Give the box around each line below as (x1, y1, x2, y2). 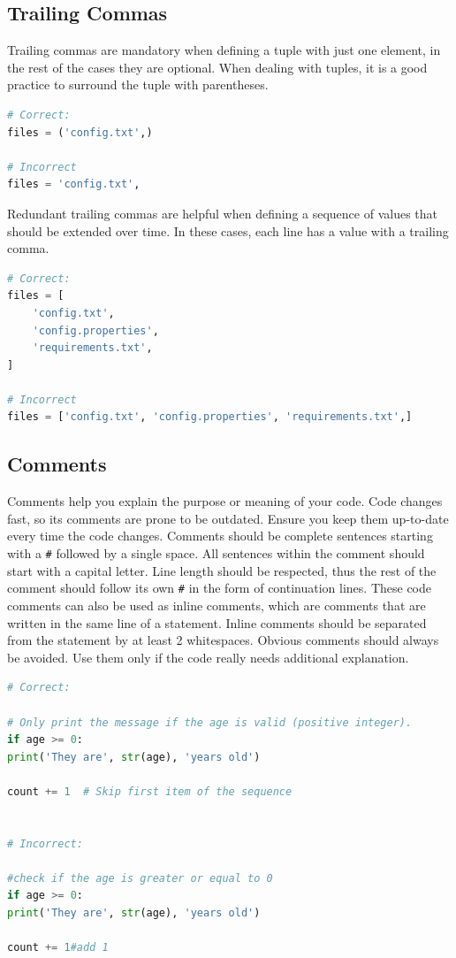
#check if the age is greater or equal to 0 (7, 871, 273, 885)
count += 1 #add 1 (7, 941, 109, 954)
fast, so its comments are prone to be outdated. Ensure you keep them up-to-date (7, 509, 449, 527)
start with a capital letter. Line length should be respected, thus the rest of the (7, 561, 437, 579)
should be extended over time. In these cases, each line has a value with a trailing (7, 221, 449, 240)
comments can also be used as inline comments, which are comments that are (7, 595, 426, 614)
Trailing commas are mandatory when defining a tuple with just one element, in (7, 41, 441, 59)
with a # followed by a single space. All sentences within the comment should (7, 544, 425, 563)
